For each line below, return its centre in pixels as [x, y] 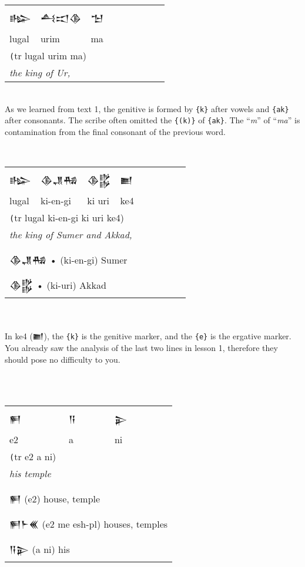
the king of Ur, [40, 72]
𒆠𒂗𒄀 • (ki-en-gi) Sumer [68, 260]
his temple [30, 474]
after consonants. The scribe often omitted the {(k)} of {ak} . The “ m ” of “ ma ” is [152, 120]
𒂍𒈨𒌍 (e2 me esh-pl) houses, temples [89, 524]
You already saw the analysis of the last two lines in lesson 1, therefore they [141, 347]
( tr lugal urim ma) [48, 55]
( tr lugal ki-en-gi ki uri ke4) [67, 218]
